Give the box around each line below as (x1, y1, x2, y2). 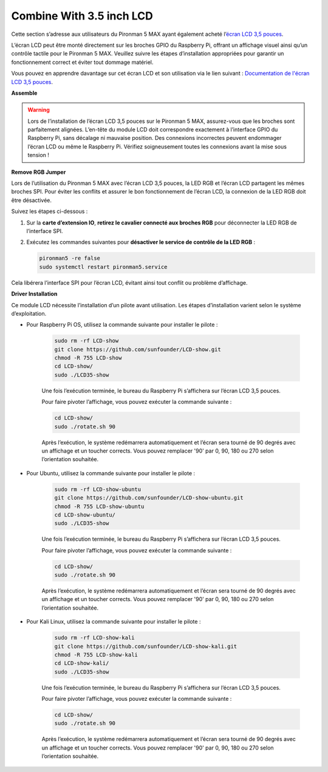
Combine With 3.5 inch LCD (11, 9, 153, 23)
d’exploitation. (11, 310, 47, 317)
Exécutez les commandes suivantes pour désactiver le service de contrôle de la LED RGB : (26, 238, 256, 246)
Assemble (11, 89, 38, 97)
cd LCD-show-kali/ (54, 660, 109, 667)
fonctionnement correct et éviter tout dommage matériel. (11, 58, 154, 66)
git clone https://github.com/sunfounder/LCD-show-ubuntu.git (54, 495, 244, 501)
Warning (27, 106, 50, 114)
